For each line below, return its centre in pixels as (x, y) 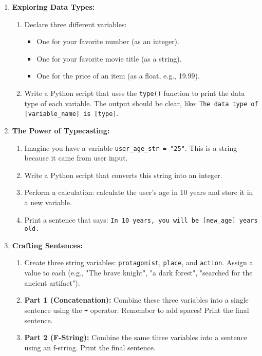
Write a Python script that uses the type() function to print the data (135, 93)
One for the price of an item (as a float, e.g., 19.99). (118, 76)
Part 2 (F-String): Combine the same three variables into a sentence (136, 337)
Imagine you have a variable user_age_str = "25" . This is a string (131, 147)
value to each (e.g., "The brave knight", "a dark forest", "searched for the (138, 273)
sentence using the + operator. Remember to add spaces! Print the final (137, 310)
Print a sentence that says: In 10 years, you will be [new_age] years (141, 219)
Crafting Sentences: (47, 245)
